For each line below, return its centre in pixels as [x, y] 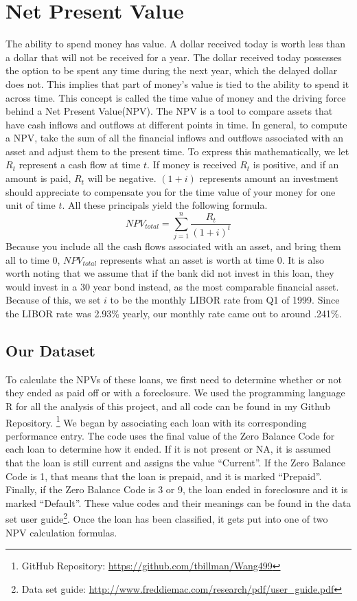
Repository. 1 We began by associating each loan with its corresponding [156, 421]
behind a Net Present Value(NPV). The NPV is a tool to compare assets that [169, 111]
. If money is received [192, 165]
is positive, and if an [296, 165]
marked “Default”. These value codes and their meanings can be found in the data [178, 502]
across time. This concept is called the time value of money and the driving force [176, 97]
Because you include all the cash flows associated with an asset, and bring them [173, 246]
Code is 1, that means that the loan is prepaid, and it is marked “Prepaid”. [164, 476]
